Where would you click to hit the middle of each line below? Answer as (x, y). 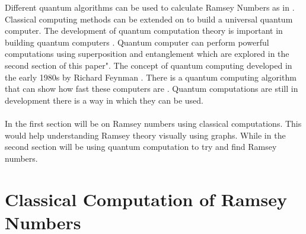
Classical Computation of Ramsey (146, 199)
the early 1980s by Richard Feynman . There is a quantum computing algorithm (151, 77)
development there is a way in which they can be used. (104, 100)
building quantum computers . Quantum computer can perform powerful (137, 42)
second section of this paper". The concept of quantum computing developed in (149, 65)
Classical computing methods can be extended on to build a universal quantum (149, 19)
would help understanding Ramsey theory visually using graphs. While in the (145, 135)
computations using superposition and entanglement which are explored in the (147, 54)
